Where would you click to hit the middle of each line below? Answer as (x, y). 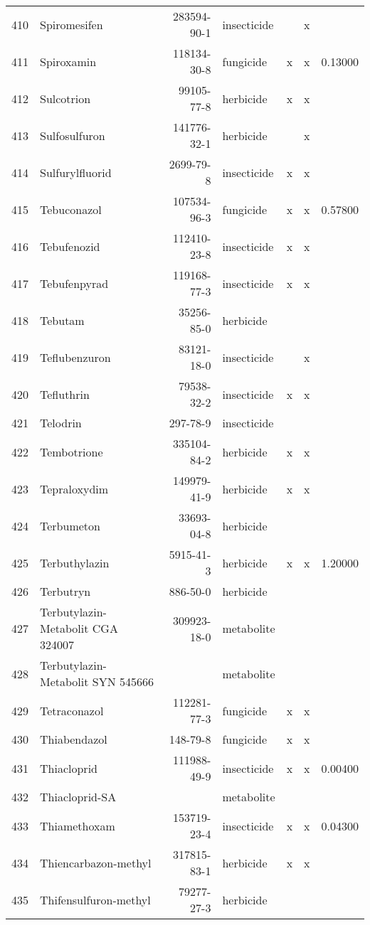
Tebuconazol (71, 209)
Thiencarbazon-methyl (96, 862)
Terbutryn (65, 591)
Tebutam (62, 320)
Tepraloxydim (74, 488)
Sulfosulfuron (73, 135)
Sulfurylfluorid (76, 172)
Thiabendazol (74, 739)
